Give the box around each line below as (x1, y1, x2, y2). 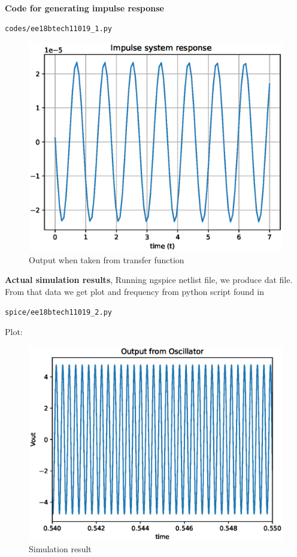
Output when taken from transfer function (29, 253, 184, 266)
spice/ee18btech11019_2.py (5, 308, 112, 316)
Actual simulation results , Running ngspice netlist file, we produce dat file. (5, 273, 293, 286)
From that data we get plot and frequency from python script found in (5, 285, 264, 298)
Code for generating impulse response (5, 2, 164, 14)
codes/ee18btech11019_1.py (5, 24, 112, 33)
